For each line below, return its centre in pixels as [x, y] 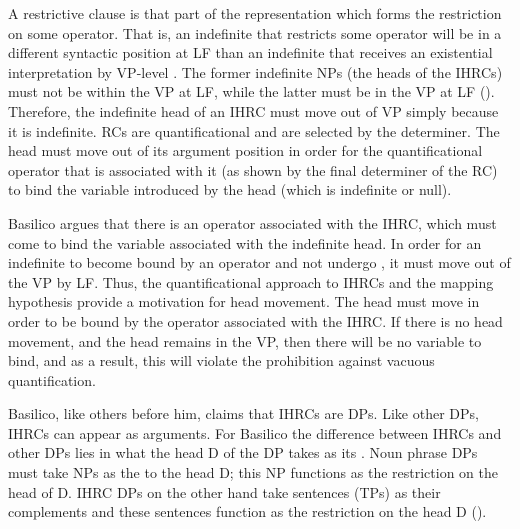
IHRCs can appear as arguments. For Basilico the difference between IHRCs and [255, 432]
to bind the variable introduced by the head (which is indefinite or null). [230, 189]
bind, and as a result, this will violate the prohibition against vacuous [221, 360]
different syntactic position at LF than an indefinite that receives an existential [250, 52]
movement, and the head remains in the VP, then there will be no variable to [245, 340]
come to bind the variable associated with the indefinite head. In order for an [245, 242]
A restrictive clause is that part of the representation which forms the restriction [255, 13]
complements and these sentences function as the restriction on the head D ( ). [247, 511]
